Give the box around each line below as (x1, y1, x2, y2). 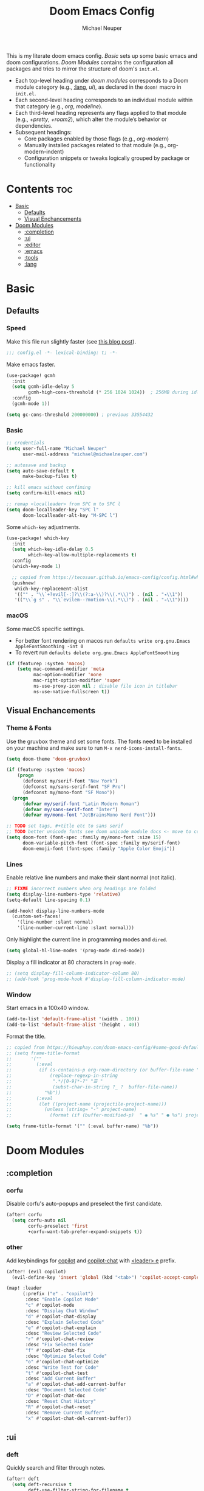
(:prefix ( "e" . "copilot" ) (22, 1291, 94, 1297)
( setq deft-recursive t (12, 1481, 72, 1487)
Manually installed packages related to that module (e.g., (24, 141, 166, 148)
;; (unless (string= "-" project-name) (6, 1107, 137, 1113)
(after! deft (6, 1476, 39, 1482)
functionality (24, 161, 56, 168)
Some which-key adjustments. (6, 523, 81, 530)
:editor (24, 241, 41, 248)
